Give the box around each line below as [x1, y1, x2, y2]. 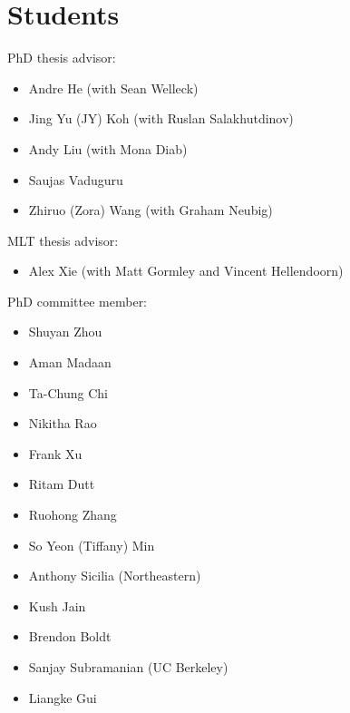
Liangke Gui [28, 688, 97, 707]
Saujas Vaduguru [28, 170, 123, 189]
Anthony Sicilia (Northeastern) [28, 566, 201, 585]
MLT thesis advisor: [7, 230, 119, 249]
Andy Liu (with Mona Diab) [28, 139, 188, 158]
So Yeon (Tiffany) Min [28, 535, 155, 554]
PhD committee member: [7, 291, 148, 310]
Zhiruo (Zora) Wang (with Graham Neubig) [28, 200, 273, 220]
